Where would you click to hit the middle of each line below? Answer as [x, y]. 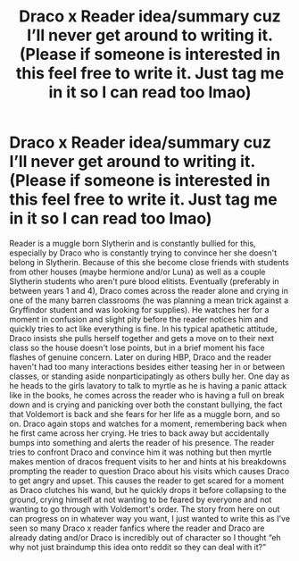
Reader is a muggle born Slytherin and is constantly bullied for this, [133, 243]
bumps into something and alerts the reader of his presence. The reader [142, 442]
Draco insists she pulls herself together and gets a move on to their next [142, 338]
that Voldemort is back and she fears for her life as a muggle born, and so [145, 414]
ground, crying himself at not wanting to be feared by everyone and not [141, 499]
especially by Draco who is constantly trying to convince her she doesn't [143, 253]
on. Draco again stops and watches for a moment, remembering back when [148, 423]
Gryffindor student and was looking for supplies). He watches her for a [139, 309]
